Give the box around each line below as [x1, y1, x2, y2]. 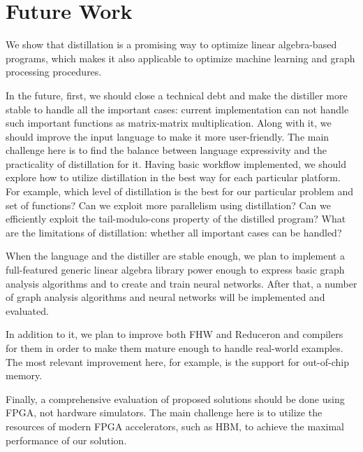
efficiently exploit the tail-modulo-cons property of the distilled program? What [6, 211, 346, 226]
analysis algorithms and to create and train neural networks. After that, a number [6, 276, 357, 290]
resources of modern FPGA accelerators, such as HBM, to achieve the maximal [6, 418, 344, 433]
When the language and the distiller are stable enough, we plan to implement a [6, 248, 345, 263]
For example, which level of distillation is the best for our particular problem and [6, 184, 354, 199]
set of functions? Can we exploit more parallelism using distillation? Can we [6, 197, 331, 212]
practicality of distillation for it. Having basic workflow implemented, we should [6, 156, 347, 171]
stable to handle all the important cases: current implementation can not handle [6, 101, 349, 116]
